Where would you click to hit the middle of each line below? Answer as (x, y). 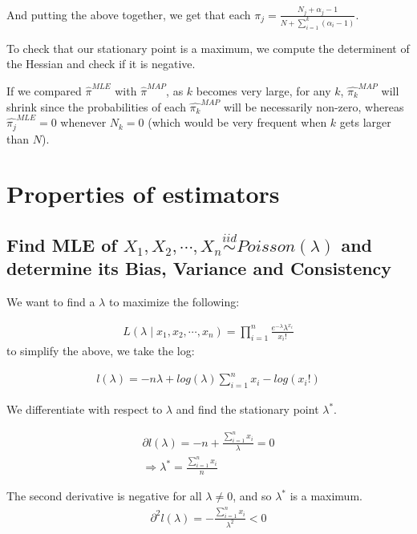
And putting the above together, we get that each (129, 14)
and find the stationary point (247, 409)
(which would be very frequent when (237, 122)
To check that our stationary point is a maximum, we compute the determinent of (208, 48)
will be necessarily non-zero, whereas (314, 106)
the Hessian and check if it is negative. (101, 64)
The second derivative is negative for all (104, 496)
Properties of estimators (143, 194)
